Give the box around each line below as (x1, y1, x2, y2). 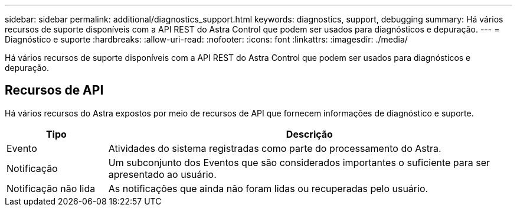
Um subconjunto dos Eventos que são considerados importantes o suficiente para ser (108, 156, 490, 168)
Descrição (286, 128, 333, 140)
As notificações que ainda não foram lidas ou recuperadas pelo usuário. (108, 182, 428, 194)
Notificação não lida (6, 182, 96, 194)
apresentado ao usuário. (108, 168, 217, 180)
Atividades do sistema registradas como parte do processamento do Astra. (108, 142, 441, 154)
